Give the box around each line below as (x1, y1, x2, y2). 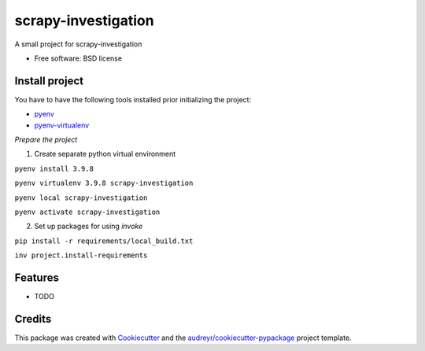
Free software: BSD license (34, 54, 122, 63)
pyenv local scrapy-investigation (14, 193, 148, 202)
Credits (14, 312, 52, 326)
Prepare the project (14, 135, 78, 145)
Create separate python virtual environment (34, 150, 176, 159)
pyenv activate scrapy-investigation (14, 207, 161, 216)
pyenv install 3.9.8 (14, 164, 94, 173)
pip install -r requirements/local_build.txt (14, 236, 194, 246)
